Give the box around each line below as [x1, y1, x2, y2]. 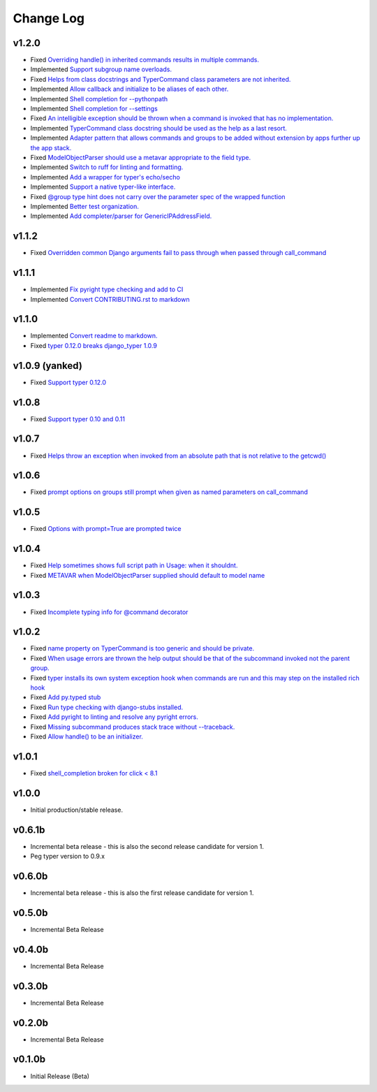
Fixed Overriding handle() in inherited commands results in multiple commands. [30, 56, 260, 64]
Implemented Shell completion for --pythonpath [30, 94, 168, 103]
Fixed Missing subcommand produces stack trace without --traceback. [30, 722, 235, 731]
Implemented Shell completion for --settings [30, 105, 158, 113]
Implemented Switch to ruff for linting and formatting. [30, 163, 184, 171]
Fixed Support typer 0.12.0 [30, 378, 107, 386]
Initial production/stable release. [30, 806, 124, 814]
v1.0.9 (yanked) [13, 360, 83, 372]
